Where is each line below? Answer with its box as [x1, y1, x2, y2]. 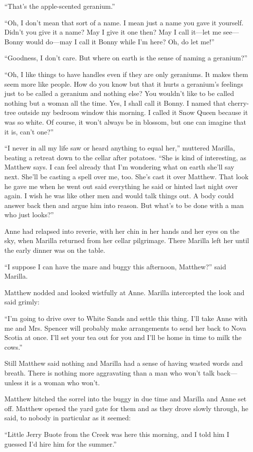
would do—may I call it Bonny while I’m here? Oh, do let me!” [26, 36, 215, 46]
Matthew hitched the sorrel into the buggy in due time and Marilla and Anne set [4, 394, 247, 404]
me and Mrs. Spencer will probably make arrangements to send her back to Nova [4, 322, 247, 333]
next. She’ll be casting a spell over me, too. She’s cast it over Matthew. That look [4, 171, 249, 181]
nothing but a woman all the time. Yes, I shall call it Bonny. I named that [4, 97, 226, 108]
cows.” [4, 341, 23, 352]
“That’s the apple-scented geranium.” [4, 1, 115, 11]
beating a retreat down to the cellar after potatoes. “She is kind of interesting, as [4, 152, 247, 162]
